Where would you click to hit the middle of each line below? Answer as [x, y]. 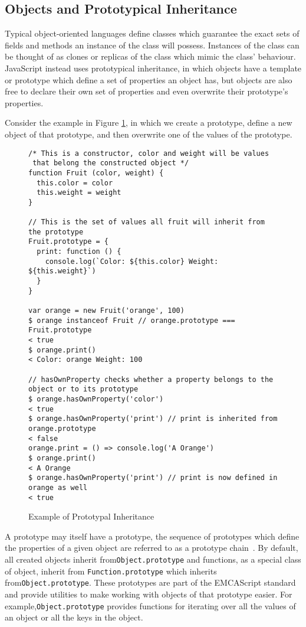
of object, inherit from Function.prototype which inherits [111, 571]
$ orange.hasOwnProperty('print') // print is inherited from [153, 419]
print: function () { [79, 252]
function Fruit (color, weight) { [96, 173]
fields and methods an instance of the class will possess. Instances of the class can [152, 45]
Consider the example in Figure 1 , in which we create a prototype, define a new [149, 123]
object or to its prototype [83, 389]
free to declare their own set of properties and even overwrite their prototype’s [147, 91]
